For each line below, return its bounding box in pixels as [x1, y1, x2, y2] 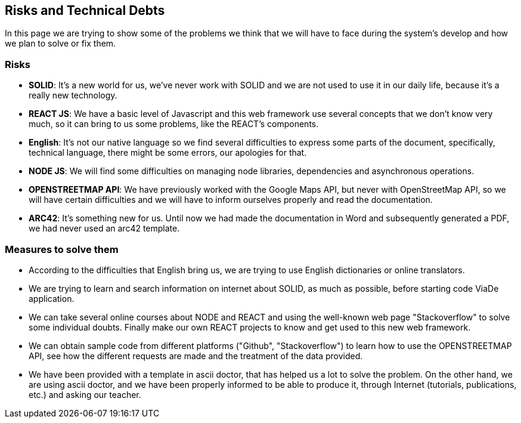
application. [29, 293, 75, 304]
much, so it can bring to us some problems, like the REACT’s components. [29, 119, 319, 129]
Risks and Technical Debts [5, 3, 165, 18]
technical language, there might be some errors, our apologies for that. [29, 147, 307, 158]
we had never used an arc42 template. [29, 223, 180, 234]
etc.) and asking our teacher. [29, 389, 141, 400]
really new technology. [29, 90, 117, 101]
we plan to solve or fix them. [5, 38, 116, 49]
